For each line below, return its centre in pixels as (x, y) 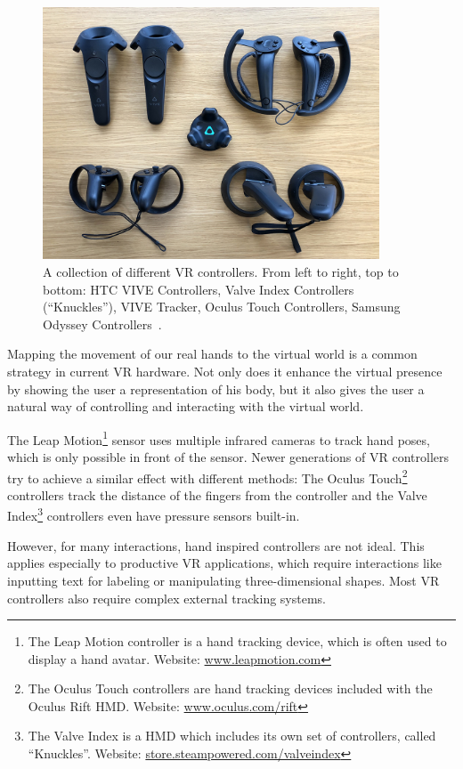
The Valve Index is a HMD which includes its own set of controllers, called (232, 736)
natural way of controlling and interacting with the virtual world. (186, 406)
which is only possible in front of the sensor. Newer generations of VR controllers (228, 457)
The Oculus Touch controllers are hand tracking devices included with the (230, 688)
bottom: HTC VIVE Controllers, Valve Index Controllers (199, 289)
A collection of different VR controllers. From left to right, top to (221, 272)
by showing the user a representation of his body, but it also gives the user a (216, 389)
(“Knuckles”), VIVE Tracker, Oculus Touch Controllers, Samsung (222, 307)
